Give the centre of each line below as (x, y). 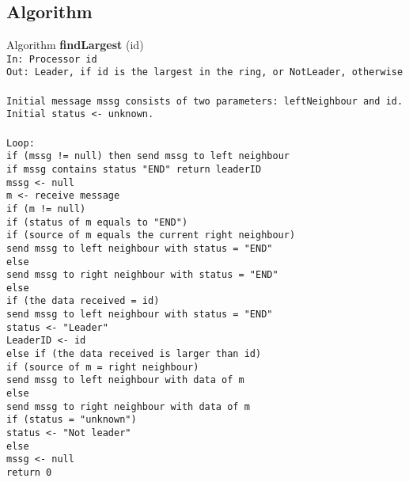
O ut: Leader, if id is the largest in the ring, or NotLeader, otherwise (205, 72)
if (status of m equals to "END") (97, 222)
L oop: (21, 143)
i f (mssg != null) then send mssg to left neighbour (148, 156)
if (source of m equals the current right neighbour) (151, 235)
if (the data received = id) (83, 301)
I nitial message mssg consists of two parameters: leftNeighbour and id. (205, 101)
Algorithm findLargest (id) (75, 45)
